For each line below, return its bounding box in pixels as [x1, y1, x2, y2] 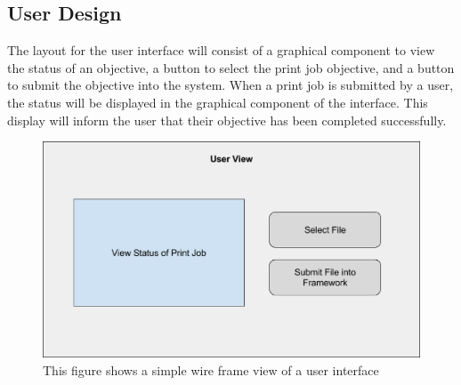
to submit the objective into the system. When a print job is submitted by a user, [7, 76, 454, 94]
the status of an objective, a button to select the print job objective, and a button [7, 58, 455, 76]
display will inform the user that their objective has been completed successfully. [7, 110, 447, 129]
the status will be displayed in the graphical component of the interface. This [7, 92, 428, 111]
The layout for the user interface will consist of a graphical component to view [7, 41, 435, 60]
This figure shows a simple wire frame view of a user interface [43, 360, 379, 379]
